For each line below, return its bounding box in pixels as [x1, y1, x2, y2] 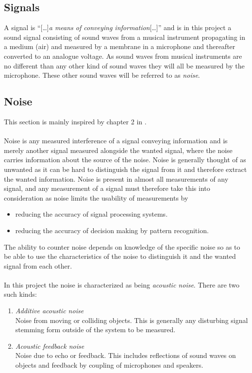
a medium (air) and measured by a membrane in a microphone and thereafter [4, 41, 235, 51]
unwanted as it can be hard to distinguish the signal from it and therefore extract [4, 164, 247, 174]
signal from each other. [4, 260, 72, 271]
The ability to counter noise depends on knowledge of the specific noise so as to [4, 241, 240, 252]
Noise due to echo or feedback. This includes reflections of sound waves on [15, 350, 236, 360]
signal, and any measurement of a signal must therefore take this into [4, 183, 210, 193]
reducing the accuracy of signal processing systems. [15, 209, 168, 219]
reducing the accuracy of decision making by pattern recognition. [15, 225, 209, 235]
